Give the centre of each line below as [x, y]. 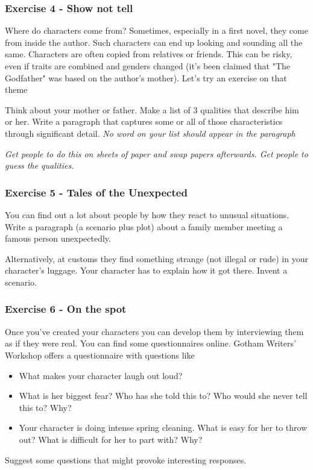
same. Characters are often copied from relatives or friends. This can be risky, [149, 54]
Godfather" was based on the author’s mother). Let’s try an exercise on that [146, 77]
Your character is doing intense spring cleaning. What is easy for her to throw [163, 428]
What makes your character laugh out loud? [101, 375]
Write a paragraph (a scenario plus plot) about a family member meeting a [144, 226]
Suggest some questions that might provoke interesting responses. [126, 459]
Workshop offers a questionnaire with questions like [100, 355]
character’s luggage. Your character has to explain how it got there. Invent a [146, 270]
